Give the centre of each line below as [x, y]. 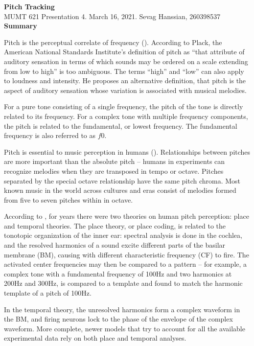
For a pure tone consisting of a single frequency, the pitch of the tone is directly [124, 106]
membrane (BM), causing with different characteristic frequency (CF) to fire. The [127, 254]
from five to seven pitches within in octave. [69, 199]
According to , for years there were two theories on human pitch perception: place [127, 216]
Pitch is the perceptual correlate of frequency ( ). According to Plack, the [113, 42]
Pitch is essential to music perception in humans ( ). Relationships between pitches [127, 151]
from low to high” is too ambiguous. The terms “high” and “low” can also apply [124, 71]
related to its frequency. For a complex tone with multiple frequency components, [126, 116]
